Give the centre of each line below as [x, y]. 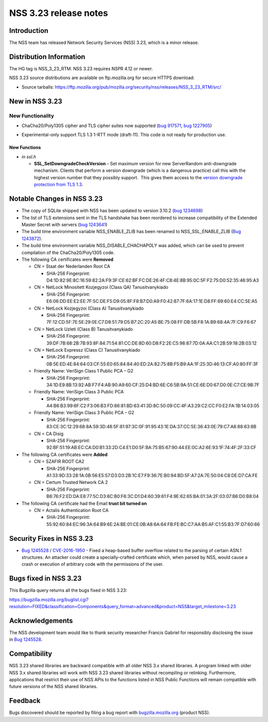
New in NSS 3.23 [36, 101]
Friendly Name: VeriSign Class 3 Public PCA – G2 [84, 413]
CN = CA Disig [49, 434]
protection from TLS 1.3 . [59, 185]
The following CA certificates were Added [65, 454]
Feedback [25, 701]
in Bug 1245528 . [26, 639]
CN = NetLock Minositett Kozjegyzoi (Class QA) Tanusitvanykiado [101, 287]
